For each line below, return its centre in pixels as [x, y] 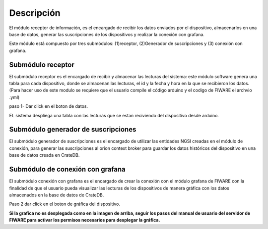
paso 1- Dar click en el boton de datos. [49, 106]
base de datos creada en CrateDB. [44, 155]
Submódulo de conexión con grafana [67, 169]
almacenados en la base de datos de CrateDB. [57, 195]
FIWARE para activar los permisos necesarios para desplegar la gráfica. [85, 220]
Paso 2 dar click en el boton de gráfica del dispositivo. [65, 204]
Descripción [35, 13]
